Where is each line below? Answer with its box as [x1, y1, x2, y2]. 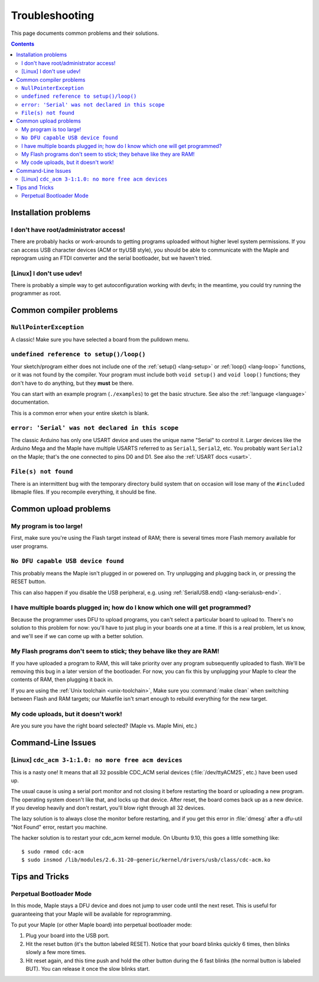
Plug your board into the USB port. [25, 932, 110, 939]
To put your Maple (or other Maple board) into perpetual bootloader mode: [11, 921, 192, 928]
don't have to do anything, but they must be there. [11, 379, 134, 387]
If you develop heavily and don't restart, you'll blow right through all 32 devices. [11, 804, 206, 812]
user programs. [11, 542, 48, 550]
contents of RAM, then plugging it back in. [11, 676, 113, 683]
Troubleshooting [11, 9, 95, 22]
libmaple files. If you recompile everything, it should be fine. [11, 488, 157, 495]
